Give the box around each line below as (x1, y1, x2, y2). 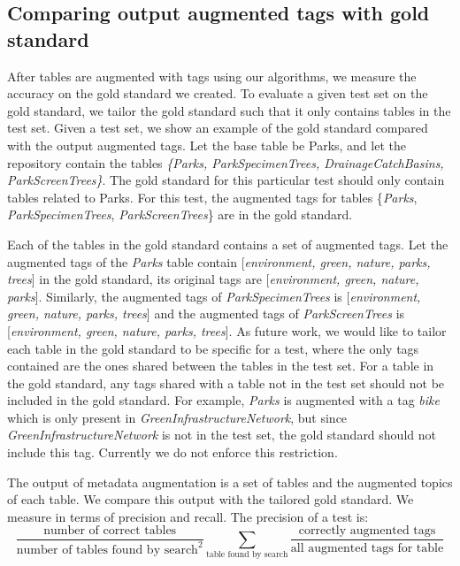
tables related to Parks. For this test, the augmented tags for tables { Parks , (7, 187, 418, 206)
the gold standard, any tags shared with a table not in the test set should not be (7, 373, 445, 392)
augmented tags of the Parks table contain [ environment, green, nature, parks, (7, 252, 431, 271)
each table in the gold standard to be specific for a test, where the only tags (7, 339, 419, 357)
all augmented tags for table (290, 541, 444, 555)
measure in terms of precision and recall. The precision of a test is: (7, 507, 369, 525)
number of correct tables (43, 524, 177, 538)
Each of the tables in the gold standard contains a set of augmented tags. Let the (7, 234, 448, 253)
